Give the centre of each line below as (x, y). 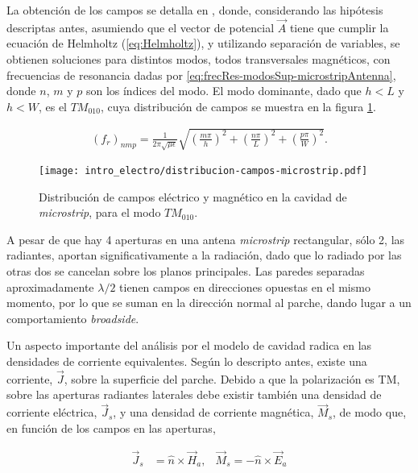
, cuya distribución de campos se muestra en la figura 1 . (238, 106)
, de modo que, (370, 412)
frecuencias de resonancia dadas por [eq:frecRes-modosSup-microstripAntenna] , (201, 75)
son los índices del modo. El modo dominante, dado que (223, 91)
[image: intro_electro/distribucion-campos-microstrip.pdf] (203, 170)
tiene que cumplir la (339, 27)
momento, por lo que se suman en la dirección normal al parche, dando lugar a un (209, 303)
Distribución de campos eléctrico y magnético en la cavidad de (193, 196)
